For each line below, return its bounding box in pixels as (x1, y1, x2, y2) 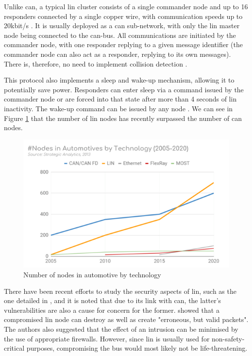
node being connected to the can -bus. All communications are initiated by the (4, 30, 236, 40)
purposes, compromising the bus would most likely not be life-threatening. (26, 343, 248, 353)
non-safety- (212, 333, 245, 343)
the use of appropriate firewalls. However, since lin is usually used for (4, 333, 210, 343)
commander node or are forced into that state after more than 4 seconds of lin (4, 94, 237, 104)
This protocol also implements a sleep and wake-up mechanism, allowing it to (4, 75, 235, 85)
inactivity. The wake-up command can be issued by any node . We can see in (4, 103, 233, 113)
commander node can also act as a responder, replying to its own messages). (4, 49, 231, 59)
